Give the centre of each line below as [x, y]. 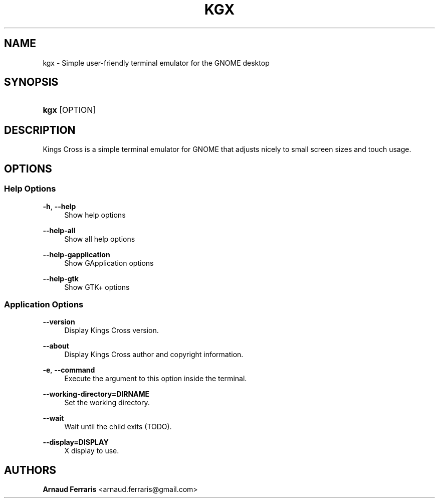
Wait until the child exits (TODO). [118, 427]
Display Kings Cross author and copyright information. [154, 355]
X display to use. [92, 451]
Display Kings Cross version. [112, 330]
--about [56, 346]
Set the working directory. [107, 403]
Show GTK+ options [97, 287]
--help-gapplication [76, 254]
